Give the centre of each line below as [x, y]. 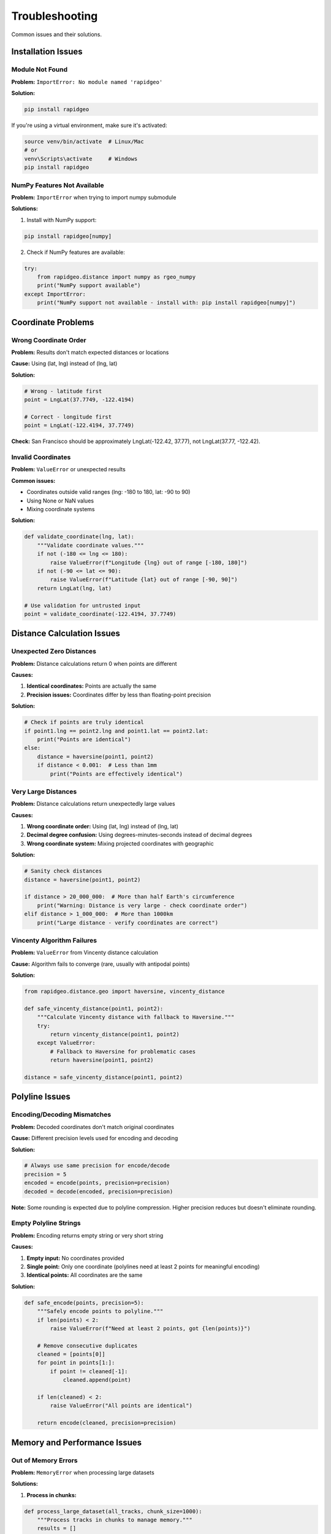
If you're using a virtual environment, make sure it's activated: [89, 125]
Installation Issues [47, 52]
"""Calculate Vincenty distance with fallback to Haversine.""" [136, 1017]
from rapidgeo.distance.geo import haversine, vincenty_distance [124, 992]
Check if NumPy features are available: [76, 252]
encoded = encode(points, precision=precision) [97, 1183]
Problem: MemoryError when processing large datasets [83, 1472]
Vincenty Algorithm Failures [54, 940]
